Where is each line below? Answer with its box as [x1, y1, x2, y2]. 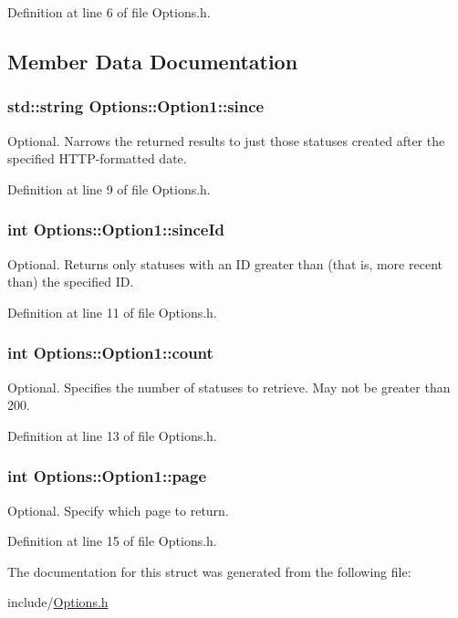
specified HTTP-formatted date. [7, 149, 187, 168]
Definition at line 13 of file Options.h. [7, 425, 217, 445]
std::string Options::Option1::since [7, 95, 265, 118]
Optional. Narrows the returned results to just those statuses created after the [7, 131, 445, 150]
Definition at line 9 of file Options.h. [7, 179, 211, 198]
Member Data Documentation [7, 47, 298, 75]
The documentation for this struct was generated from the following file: [7, 561, 411, 581]
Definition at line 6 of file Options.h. [7, 3, 211, 21]
